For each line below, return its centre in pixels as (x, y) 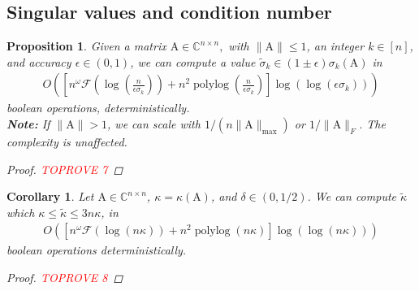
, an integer (335, 46)
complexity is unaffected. (67, 142)
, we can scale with (154, 124)
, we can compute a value (193, 61)
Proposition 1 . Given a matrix (86, 46)
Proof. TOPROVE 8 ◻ (65, 278)
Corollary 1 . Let (50, 196)
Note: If (28, 124)
